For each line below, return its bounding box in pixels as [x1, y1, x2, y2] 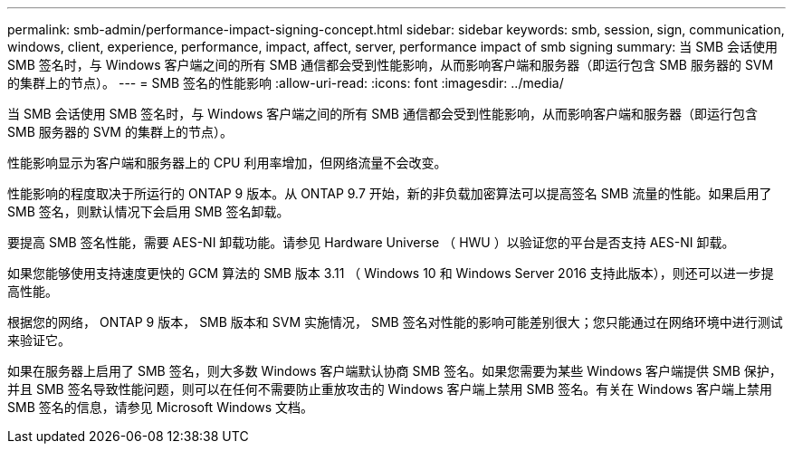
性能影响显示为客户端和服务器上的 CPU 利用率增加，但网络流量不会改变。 [7, 155, 447, 170]
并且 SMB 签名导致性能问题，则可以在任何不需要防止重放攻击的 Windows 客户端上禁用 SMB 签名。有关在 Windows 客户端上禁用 [7, 381, 773, 397]
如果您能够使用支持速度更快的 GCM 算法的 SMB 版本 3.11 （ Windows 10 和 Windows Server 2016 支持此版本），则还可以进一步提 [7, 265, 774, 281]
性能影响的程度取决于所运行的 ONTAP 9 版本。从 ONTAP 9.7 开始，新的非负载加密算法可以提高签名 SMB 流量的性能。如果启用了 [7, 186, 772, 201]
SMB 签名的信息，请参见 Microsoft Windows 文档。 [7, 399, 314, 415]
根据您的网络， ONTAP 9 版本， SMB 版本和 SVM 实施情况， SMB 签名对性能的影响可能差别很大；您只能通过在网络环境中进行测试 [7, 314, 783, 330]
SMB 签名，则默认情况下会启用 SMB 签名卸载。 [7, 204, 290, 219]
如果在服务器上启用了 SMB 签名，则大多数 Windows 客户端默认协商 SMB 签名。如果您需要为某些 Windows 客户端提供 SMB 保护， [7, 363, 782, 379]
